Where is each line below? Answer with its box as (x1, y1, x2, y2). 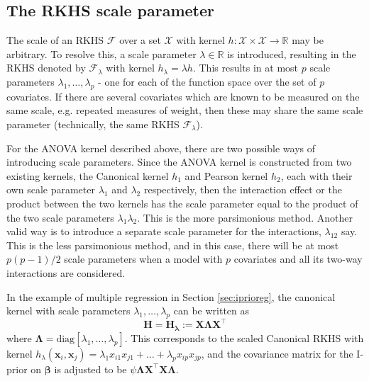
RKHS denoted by (6, 60, 86, 75)
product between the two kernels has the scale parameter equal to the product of (6, 195, 358, 210)
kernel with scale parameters (6, 303, 131, 318)
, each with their (280, 168, 353, 183)
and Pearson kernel (184, 168, 268, 183)
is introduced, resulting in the (227, 46, 356, 61)
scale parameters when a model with (64, 251, 223, 266)
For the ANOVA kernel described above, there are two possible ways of (6, 140, 316, 155)
